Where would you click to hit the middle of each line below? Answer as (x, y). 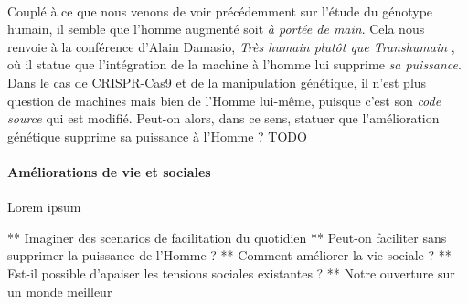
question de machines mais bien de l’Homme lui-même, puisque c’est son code (224, 100)
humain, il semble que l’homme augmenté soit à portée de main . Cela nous (216, 29)
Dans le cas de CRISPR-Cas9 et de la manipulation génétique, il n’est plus (217, 82)
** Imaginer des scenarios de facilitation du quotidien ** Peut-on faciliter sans (227, 237)
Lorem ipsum (44, 207)
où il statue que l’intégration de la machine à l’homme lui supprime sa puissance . (234, 64)
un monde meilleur (60, 291)
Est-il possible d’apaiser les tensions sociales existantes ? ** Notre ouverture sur (231, 273)
